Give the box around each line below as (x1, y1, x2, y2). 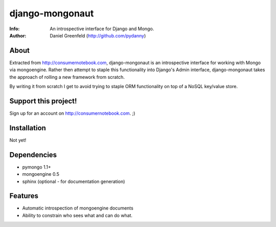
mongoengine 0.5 (22, 171, 60, 177)
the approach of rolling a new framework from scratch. (9, 74, 125, 80)
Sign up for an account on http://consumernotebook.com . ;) (9, 110, 135, 116)
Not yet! (9, 137, 27, 143)
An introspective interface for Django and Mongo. (50, 26, 154, 32)
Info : (9, 26, 20, 32)
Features (9, 192, 38, 200)
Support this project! (9, 96, 77, 105)
